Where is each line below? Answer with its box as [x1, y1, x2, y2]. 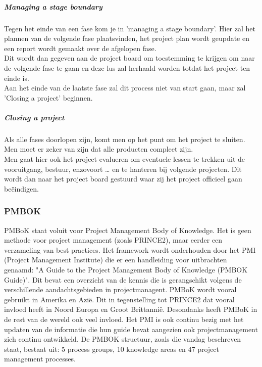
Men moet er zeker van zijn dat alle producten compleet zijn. [4, 144, 193, 154]
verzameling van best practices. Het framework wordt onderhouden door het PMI [4, 244, 256, 255]
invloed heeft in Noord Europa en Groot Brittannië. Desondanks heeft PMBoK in [4, 304, 257, 314]
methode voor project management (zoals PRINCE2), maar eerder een [4, 235, 223, 245]
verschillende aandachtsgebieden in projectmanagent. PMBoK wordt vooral [4, 284, 237, 295]
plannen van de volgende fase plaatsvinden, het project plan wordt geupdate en [4, 33, 249, 43]
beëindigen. [4, 183, 39, 194]
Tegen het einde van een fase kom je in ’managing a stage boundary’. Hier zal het [4, 23, 255, 33]
